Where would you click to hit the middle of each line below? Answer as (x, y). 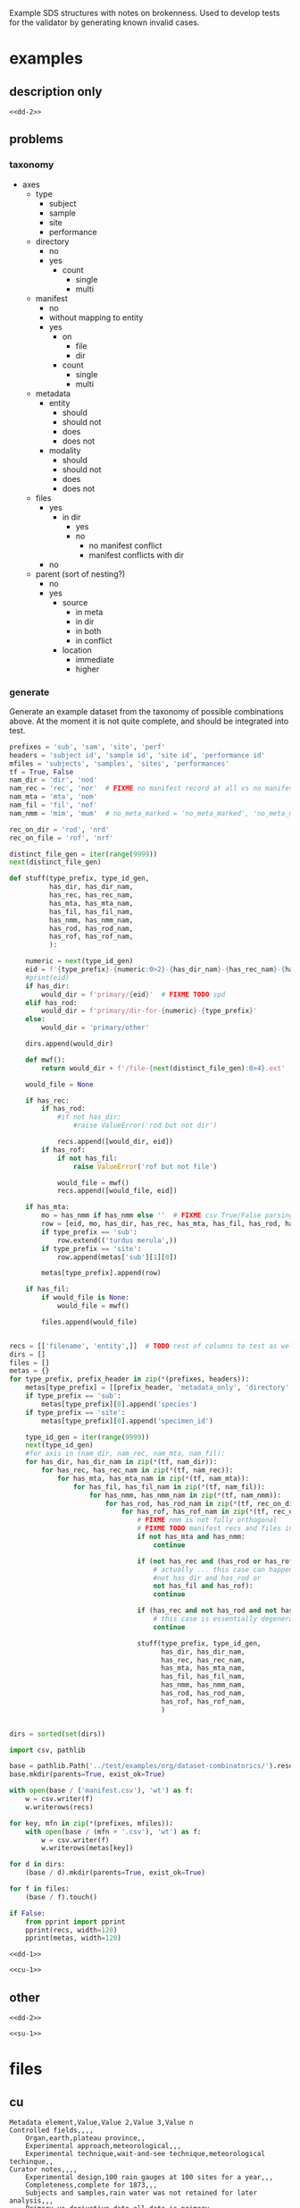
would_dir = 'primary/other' (96, 1028)
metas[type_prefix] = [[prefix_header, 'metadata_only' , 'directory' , (159, 1388)
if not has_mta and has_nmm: (191, 1537)
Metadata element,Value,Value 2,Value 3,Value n (101, 2123)
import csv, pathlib (48, 1750)
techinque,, (31, 2162)
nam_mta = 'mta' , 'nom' (54, 797)
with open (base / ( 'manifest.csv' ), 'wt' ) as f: (101, 1791)
